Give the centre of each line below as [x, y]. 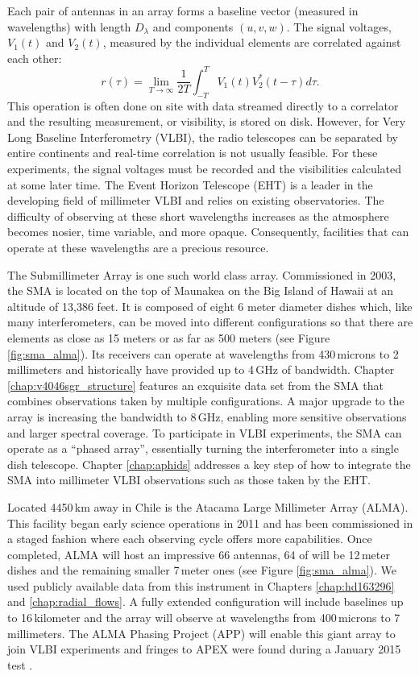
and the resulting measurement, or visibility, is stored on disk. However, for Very [207, 121]
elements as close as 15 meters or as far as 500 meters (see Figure [169, 337]
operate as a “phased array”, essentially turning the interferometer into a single [203, 448]
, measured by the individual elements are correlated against [252, 42]
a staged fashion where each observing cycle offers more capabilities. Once [190, 539]
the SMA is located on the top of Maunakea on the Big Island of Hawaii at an [201, 290]
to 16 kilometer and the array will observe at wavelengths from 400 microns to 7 [204, 618]
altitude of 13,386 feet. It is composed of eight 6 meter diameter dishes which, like [210, 306]
